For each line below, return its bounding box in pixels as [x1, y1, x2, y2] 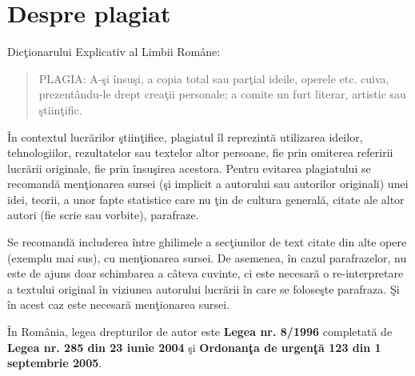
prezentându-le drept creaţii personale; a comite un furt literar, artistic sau [38, 86, 406, 102]
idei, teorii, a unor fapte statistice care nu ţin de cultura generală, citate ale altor [7, 190, 405, 207]
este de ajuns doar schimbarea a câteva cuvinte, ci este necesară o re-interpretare [7, 265, 404, 282]
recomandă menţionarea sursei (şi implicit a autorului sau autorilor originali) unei [7, 175, 409, 192]
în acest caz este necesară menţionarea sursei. [7, 296, 230, 313]
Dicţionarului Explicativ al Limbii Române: [7, 43, 221, 60]
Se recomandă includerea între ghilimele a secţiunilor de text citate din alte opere [7, 234, 407, 250]
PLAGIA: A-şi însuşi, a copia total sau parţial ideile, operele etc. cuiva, [38, 70, 389, 86]
